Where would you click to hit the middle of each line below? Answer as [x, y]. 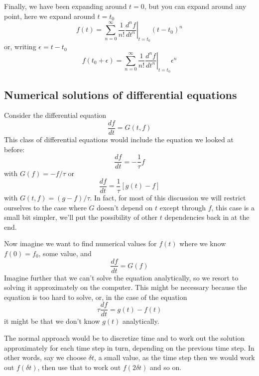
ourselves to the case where [45, 207]
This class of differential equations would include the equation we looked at [119, 140]
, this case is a [233, 207]
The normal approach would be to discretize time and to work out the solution [124, 338]
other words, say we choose [45, 357]
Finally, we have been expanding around [65, 6]
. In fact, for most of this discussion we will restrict [168, 197]
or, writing [20, 47]
